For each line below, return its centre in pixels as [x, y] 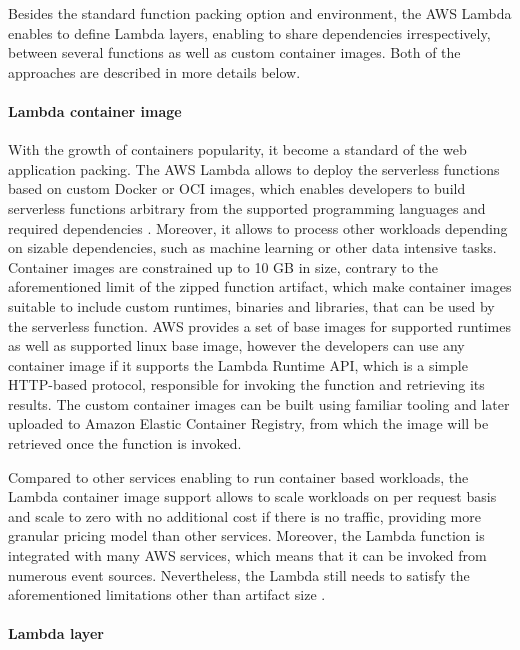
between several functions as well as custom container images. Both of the [234, 52]
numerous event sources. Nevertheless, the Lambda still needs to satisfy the [239, 574]
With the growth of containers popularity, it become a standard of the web [237, 149]
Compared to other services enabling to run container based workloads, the [238, 476]
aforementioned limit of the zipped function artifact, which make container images [260, 286]
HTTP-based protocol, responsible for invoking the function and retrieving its [246, 384]
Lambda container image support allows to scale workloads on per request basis [252, 496]
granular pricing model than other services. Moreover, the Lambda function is [246, 535]
